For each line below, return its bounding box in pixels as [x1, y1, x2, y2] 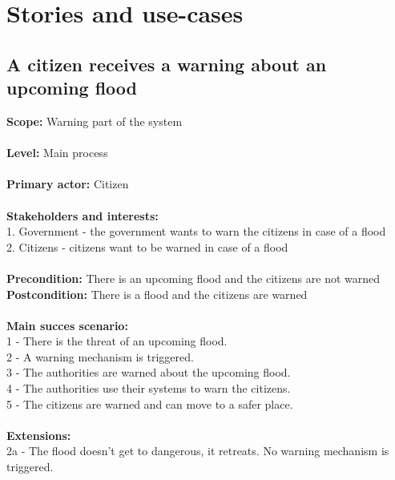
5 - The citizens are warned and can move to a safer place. [6, 395, 293, 412]
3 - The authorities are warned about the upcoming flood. [6, 364, 291, 381]
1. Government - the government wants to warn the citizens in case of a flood [6, 223, 386, 240]
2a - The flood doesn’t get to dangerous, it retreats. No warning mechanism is [6, 442, 389, 459]
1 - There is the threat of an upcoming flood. [6, 333, 228, 349]
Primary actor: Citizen [6, 175, 129, 192]
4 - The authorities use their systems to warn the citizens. [6, 380, 291, 397]
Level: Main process [6, 144, 108, 161]
